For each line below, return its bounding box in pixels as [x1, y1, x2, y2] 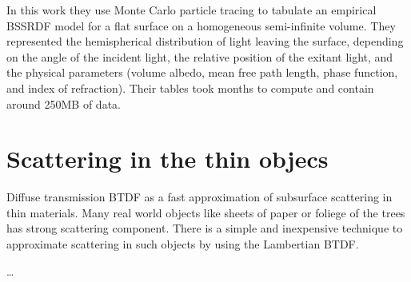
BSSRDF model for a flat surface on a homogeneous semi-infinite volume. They [6, 17, 396, 34]
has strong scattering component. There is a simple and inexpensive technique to [6, 220, 403, 236]
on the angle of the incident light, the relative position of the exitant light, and [6, 48, 393, 65]
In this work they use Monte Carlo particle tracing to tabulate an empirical [6, 2, 377, 18]
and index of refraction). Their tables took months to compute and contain [6, 79, 374, 96]
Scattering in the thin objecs [6, 142, 329, 175]
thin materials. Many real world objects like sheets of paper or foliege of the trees [6, 204, 405, 220]
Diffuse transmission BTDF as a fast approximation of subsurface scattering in [6, 189, 393, 205]
